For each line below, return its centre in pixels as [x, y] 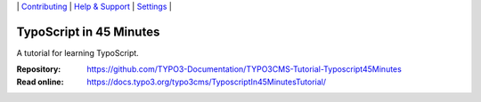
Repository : [39, 69]
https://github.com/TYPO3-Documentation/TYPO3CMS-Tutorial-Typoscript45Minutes [245, 69]
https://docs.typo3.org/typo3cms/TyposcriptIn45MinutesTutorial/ [207, 82]
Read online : [40, 82]
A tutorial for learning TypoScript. [78, 52]
